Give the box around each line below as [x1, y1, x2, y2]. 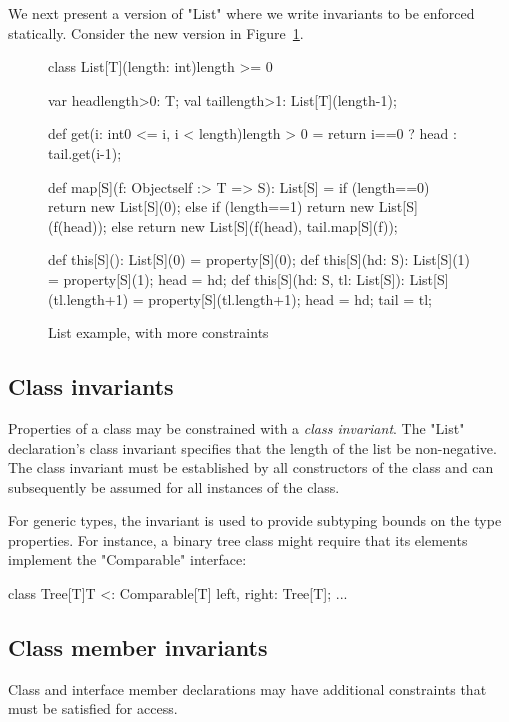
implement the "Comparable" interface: [8, 549, 247, 570]
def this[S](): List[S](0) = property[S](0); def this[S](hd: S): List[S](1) [48, 249, 471, 270]
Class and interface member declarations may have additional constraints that [8, 678, 487, 699]
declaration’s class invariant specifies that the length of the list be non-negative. [8, 437, 497, 458]
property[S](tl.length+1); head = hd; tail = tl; [148, 288, 433, 309]
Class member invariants [8, 632, 268, 663]
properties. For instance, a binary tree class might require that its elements [8, 529, 468, 550]
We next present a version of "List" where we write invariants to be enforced [8, 3, 475, 23]
